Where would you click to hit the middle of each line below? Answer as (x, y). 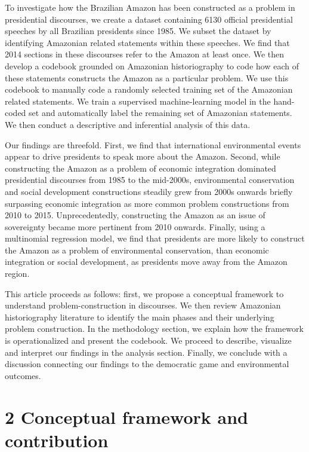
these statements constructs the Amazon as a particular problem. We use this (147, 77)
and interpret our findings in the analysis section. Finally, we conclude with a (146, 352)
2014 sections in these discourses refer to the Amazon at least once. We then (145, 54)
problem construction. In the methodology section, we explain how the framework (154, 329)
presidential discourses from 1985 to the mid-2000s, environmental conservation (150, 180)
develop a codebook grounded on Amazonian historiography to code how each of (152, 65)
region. (17, 274)
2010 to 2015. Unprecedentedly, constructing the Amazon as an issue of (135, 215)
